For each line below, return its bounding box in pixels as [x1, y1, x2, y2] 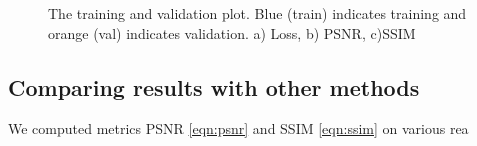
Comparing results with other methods [8, 71, 420, 102]
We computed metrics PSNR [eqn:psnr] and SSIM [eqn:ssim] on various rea [8, 118, 469, 139]
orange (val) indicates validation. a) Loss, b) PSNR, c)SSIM [48, 22, 416, 43]
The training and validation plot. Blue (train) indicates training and [48, 3, 467, 23]
